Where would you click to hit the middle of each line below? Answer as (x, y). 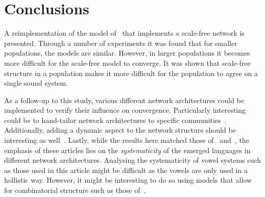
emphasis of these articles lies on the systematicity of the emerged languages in (127, 150)
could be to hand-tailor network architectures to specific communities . (115, 120)
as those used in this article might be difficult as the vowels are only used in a (126, 170)
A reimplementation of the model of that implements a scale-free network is (124, 33)
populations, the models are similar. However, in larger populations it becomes (127, 53)
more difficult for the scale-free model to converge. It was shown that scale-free (127, 63)
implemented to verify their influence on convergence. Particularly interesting (125, 110)
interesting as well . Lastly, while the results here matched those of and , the (127, 140)
